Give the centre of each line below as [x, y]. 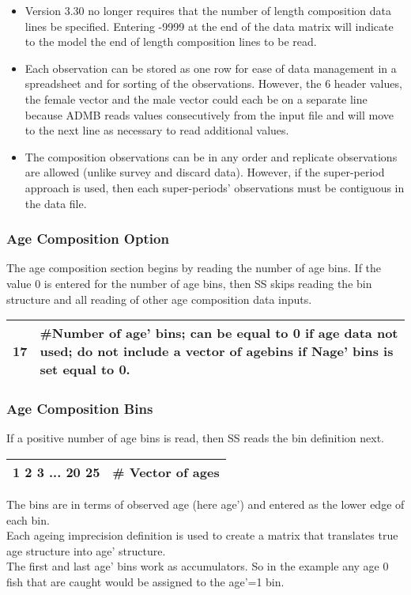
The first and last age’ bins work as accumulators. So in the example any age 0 [198, 566]
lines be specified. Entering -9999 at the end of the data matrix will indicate [209, 26]
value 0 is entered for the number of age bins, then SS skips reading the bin [189, 283]
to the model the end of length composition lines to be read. [171, 42]
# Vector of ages [166, 472]
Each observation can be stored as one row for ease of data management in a [211, 68]
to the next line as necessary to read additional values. [157, 130]
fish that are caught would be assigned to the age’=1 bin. [145, 581]
